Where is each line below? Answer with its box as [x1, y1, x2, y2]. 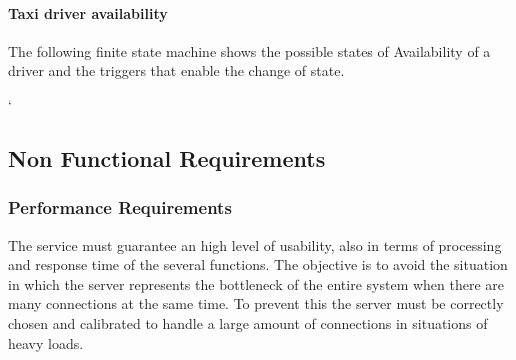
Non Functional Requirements [8, 142, 326, 173]
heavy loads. [8, 332, 84, 353]
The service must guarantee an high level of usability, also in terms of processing [8, 234, 502, 255]
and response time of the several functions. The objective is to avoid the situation [8, 254, 508, 275]
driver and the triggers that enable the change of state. [8, 60, 345, 81]
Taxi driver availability [8, 2, 168, 23]
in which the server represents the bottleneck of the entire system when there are [8, 273, 505, 294]
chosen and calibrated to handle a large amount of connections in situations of [8, 312, 488, 333]
